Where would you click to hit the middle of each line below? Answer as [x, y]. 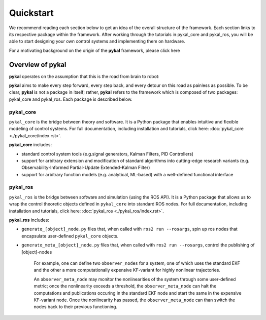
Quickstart [32, 13]
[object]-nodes [37, 252]
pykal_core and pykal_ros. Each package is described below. [71, 99]
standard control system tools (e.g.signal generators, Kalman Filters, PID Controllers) [107, 154]
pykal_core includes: [30, 145]
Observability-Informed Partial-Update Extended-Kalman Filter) [86, 167]
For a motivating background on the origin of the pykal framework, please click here [95, 50]
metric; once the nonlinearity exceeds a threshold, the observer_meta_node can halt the [125, 286]
